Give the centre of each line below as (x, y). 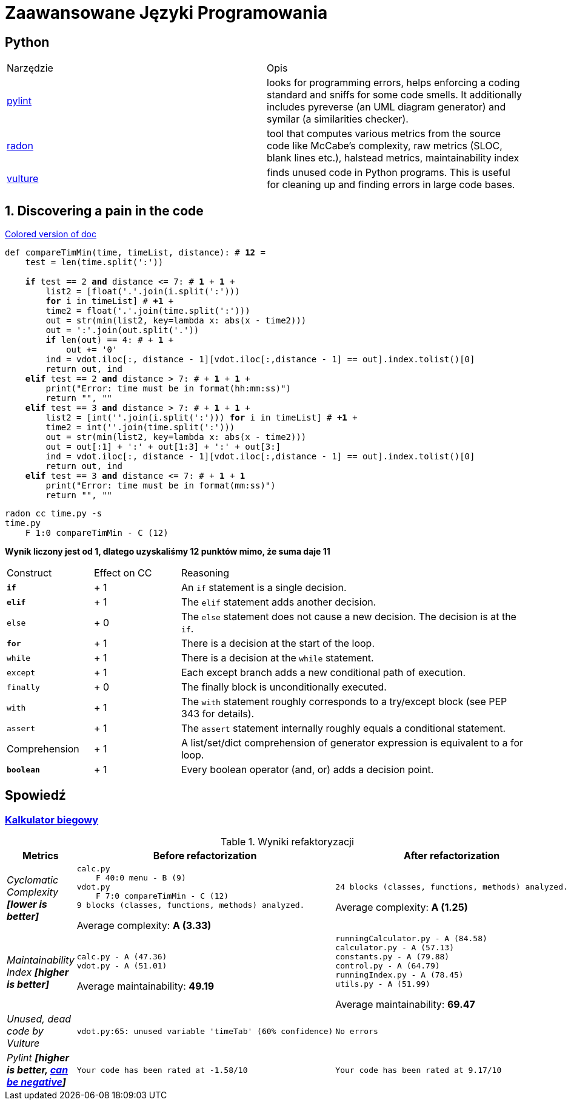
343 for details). (218, 714)
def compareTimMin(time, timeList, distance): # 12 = (135, 253)
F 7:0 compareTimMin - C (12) (162, 896)
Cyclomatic (33, 880)
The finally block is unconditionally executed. (284, 687)
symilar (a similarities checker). (338, 119)
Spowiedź (35, 796)
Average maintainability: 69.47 (405, 1005)
